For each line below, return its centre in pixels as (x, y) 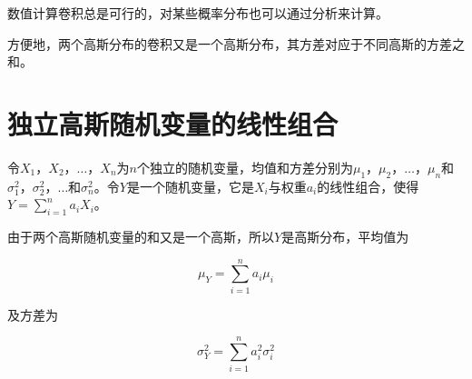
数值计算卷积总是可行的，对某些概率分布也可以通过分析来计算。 (198, 13)
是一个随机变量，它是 (190, 186)
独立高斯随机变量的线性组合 (173, 123)
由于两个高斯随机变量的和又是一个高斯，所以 (141, 237)
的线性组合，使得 (368, 186)
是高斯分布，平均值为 (345, 237)
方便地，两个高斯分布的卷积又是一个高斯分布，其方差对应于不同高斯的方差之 (236, 43)
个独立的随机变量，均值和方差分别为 (245, 167)
